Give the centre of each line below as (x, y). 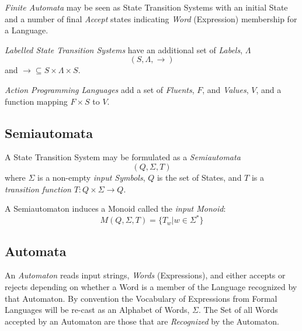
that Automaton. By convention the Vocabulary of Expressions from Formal (141, 298)
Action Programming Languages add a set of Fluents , (100, 89)
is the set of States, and (199, 177)
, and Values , (225, 89)
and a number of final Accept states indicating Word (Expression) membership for (151, 18)
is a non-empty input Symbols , (91, 177)
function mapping (36, 101)
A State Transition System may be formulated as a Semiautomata (123, 157)
